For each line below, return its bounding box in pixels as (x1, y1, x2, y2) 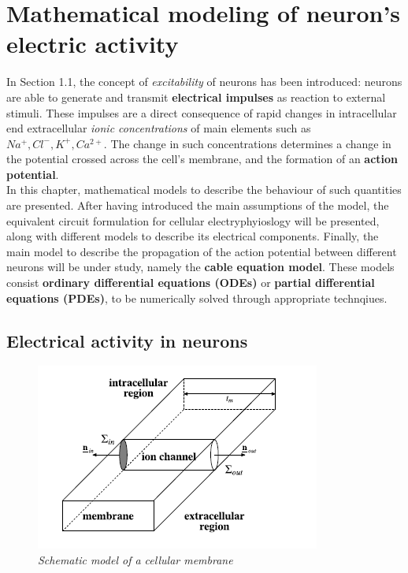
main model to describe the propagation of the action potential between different (6, 243, 397, 259)
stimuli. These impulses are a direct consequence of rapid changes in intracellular (6, 104, 397, 121)
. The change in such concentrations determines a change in (103, 135, 391, 151)
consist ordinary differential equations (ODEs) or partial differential (6, 274, 375, 291)
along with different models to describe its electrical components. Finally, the (6, 228, 379, 244)
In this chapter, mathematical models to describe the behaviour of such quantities (6, 181, 402, 198)
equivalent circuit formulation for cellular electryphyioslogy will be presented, (6, 212, 380, 229)
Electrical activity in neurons (6, 328, 248, 352)
